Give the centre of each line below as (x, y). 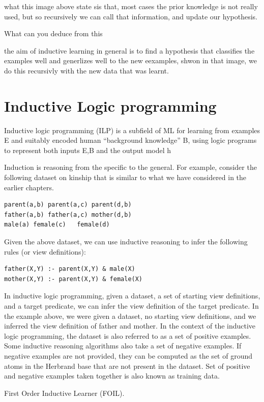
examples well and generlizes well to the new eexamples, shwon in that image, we (130, 60)
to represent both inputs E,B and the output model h (88, 150)
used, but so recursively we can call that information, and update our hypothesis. (131, 16)
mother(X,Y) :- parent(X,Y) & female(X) (74, 279)
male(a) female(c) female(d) (57, 225)
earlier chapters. (29, 187)
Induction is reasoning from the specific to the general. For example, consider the (130, 167)
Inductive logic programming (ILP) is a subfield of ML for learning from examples (132, 130)
